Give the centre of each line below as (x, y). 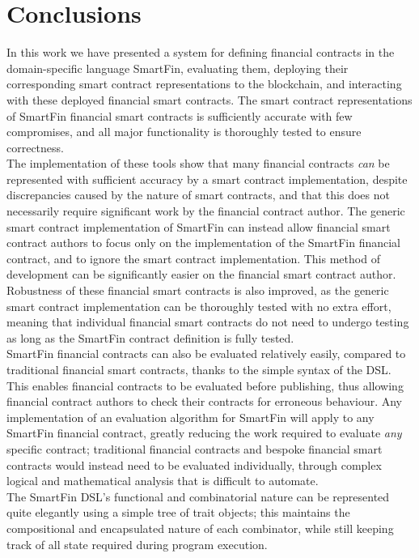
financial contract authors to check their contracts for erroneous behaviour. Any (205, 401)
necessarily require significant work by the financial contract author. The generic (206, 211)
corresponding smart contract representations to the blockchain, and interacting (204, 84)
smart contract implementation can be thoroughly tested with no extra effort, (199, 306)
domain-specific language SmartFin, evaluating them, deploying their (178, 68)
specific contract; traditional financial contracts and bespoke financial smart (195, 448)
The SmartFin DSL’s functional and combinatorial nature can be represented (198, 496)
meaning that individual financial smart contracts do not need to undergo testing (208, 322)
